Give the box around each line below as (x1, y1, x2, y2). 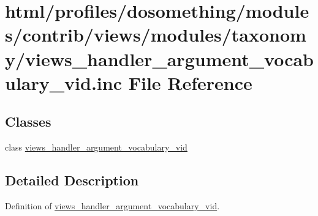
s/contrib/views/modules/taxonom (5, 22, 306, 47)
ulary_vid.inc (5, 70, 122, 95)
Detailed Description (5, 171, 139, 190)
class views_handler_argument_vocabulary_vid (5, 141, 187, 154)
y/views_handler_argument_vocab (5, 46, 314, 71)
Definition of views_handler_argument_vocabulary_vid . (5, 199, 220, 212)
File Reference (128, 70, 252, 95)
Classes (5, 112, 51, 131)
